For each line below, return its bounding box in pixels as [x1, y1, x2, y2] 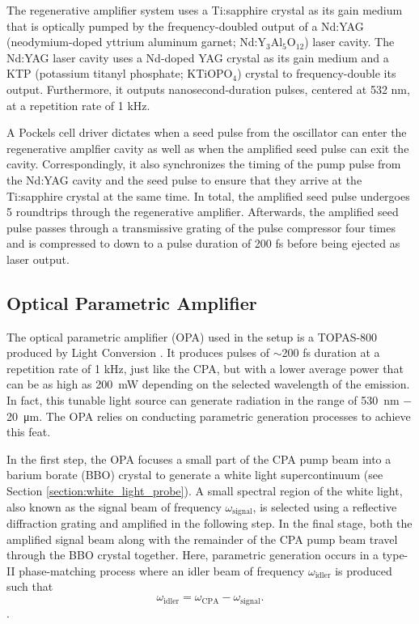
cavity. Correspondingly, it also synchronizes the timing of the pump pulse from [6, 155, 401, 172]
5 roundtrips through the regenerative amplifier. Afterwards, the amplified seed [6, 203, 399, 220]
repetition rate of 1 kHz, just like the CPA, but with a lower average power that [6, 359, 404, 376]
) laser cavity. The [304, 33, 395, 50]
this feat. [6, 423, 51, 440]
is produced [335, 562, 392, 579]
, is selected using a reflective [252, 498, 397, 515]
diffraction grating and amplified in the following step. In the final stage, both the [6, 515, 413, 532]
